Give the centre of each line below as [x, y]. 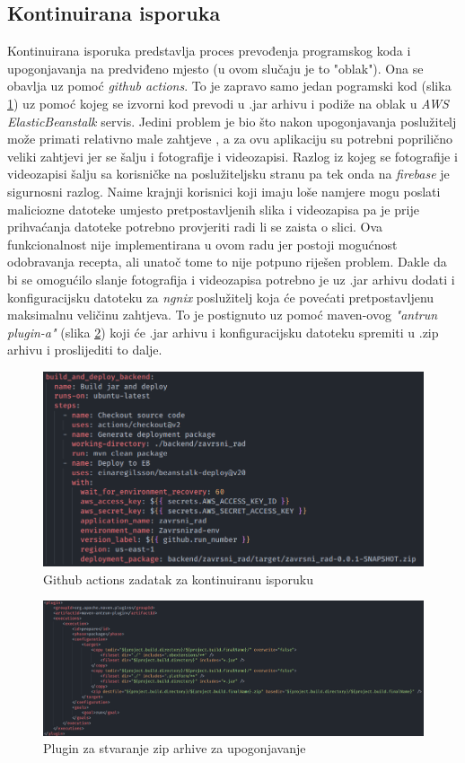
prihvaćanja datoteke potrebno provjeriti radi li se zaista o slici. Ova [195, 227]
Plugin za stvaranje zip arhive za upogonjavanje [175, 748]
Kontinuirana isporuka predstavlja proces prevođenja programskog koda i [209, 51]
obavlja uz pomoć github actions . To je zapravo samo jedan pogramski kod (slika [229, 86]
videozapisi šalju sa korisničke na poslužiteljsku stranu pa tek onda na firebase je [228, 174]
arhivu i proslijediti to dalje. [85, 350]
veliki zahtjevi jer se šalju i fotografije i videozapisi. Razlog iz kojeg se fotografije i [232, 156]
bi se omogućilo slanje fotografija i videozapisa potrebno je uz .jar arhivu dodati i [231, 279]
